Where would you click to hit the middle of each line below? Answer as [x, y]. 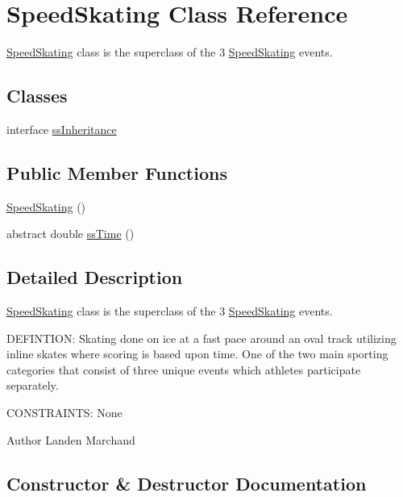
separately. [33, 385]
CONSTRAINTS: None [64, 413]
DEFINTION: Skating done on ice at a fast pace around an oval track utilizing [201, 338]
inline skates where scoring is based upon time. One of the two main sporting [197, 354]
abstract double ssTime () [71, 234]
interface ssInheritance [62, 129]
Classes [37, 96]
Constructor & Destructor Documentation [187, 483]
